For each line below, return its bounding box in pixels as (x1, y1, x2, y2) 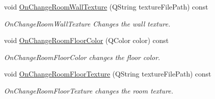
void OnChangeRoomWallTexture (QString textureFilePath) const (4, 1, 208, 11)
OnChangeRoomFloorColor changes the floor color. (4, 51, 160, 62)
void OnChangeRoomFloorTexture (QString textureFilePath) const (4, 68, 211, 79)
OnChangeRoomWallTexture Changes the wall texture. (4, 18, 170, 28)
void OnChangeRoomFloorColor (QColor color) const (4, 35, 169, 45)
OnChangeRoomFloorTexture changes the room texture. (4, 85, 173, 95)
